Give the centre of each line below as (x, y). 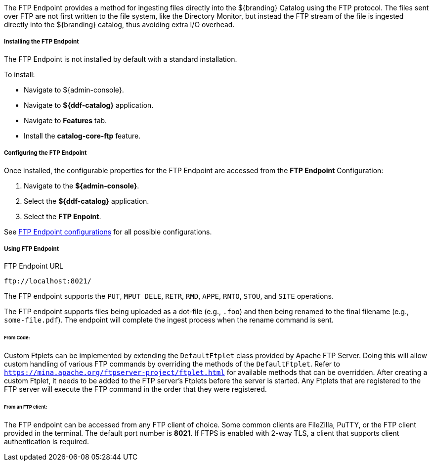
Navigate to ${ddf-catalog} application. (89, 105)
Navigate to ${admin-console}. (74, 90)
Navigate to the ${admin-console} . (82, 186)
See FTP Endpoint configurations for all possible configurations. (108, 232)
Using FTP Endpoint (31, 249)
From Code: (17, 338)
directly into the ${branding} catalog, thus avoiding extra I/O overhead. (119, 24)
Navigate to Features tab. (65, 120)
